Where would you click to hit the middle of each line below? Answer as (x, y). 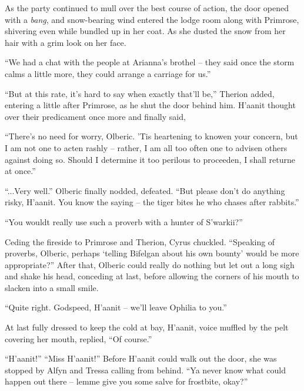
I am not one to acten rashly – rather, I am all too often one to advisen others (146, 147)
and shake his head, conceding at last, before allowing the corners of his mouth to (152, 276)
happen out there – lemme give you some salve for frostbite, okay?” (126, 381)
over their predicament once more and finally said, (95, 116)
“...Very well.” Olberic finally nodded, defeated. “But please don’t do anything (145, 190)
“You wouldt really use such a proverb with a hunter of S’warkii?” (124, 221)
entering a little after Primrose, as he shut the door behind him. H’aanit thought (150, 105)
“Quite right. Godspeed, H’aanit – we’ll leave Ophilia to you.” (116, 307)
